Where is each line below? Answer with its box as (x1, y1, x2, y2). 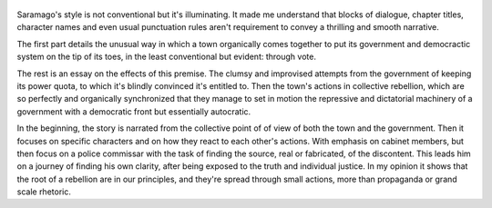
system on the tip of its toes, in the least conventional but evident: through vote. (16, 51, 316, 63)
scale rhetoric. (16, 186, 72, 197)
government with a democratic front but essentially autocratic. (16, 105, 251, 117)
